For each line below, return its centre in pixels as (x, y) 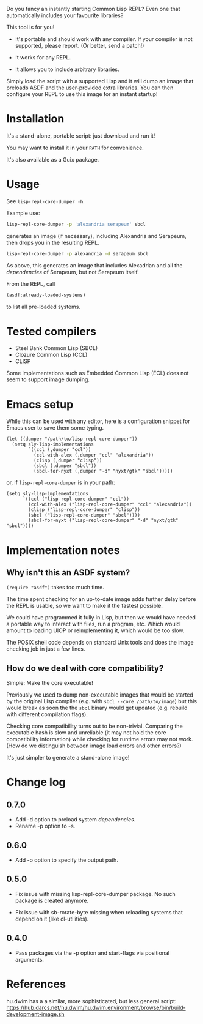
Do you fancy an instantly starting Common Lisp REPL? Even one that (93, 9)
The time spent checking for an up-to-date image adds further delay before (101, 599)
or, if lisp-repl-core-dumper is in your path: (61, 482)
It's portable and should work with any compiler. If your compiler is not (104, 39)
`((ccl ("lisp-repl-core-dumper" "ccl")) (76, 499)
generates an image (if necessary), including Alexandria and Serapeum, (96, 236)
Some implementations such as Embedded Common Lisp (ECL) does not (98, 373)
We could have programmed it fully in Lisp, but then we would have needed (101, 618)
